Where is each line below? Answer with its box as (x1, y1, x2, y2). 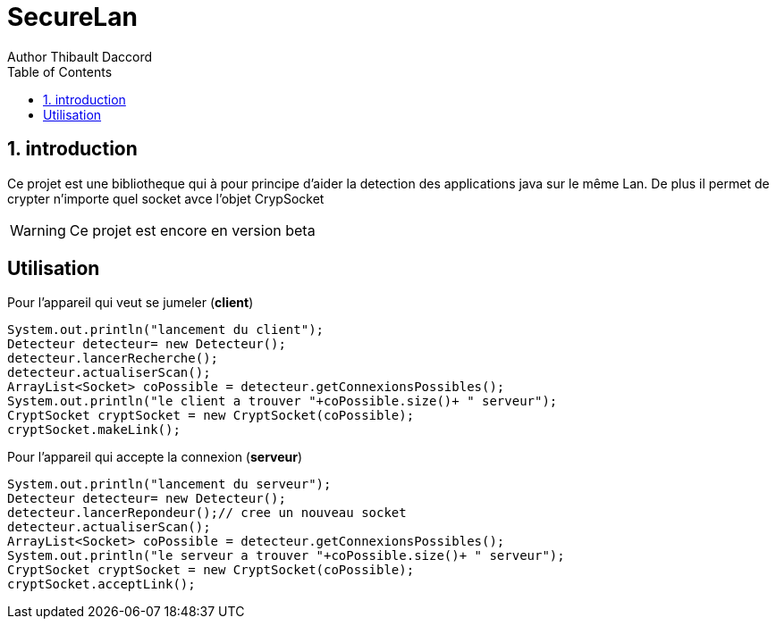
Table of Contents (7, 63, 113, 79)
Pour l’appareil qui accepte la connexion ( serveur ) (7, 449, 303, 465)
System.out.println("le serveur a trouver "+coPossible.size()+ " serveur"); (7, 548, 565, 563)
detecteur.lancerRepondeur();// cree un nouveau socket (7, 505, 407, 521)
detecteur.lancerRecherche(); (7, 351, 219, 366)
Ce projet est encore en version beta (69, 221, 316, 239)
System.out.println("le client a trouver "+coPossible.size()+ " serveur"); (7, 394, 558, 409)
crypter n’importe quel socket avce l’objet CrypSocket (7, 190, 325, 206)
